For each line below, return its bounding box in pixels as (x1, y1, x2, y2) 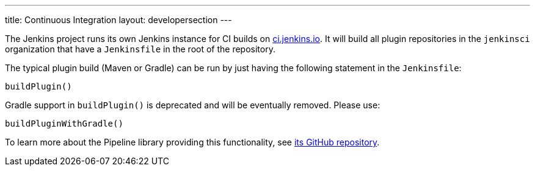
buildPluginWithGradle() (5, 119, 123, 128)
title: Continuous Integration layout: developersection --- (5, 15, 232, 25)
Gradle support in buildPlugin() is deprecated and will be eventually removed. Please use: (5, 100, 380, 110)
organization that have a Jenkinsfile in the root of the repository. (5, 44, 275, 54)
